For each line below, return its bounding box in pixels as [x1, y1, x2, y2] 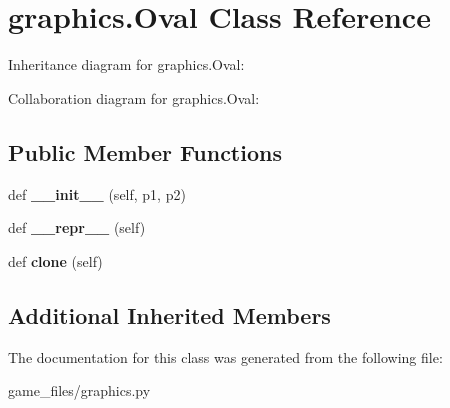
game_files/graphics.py [8, 380, 151, 401]
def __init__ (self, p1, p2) [8, 183, 186, 204]
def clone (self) [8, 250, 103, 271]
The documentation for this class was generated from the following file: [8, 346, 443, 367]
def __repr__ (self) [8, 217, 146, 238]
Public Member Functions [8, 136, 282, 167]
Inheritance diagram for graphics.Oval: [8, 54, 245, 75]
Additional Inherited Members [8, 299, 331, 330]
